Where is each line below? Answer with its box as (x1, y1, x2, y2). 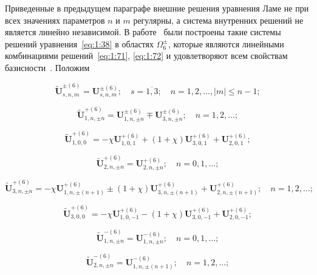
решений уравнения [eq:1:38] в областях (5, 37, 154, 50)
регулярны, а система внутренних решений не (133, 13, 304, 26)
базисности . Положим (5, 61, 90, 73)
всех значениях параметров (5, 13, 105, 26)
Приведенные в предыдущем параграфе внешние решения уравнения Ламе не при (5, 2, 309, 14)
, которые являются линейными (168, 37, 284, 50)
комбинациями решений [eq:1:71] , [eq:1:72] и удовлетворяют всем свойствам (5, 49, 288, 62)
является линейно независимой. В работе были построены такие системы (5, 25, 281, 38)
